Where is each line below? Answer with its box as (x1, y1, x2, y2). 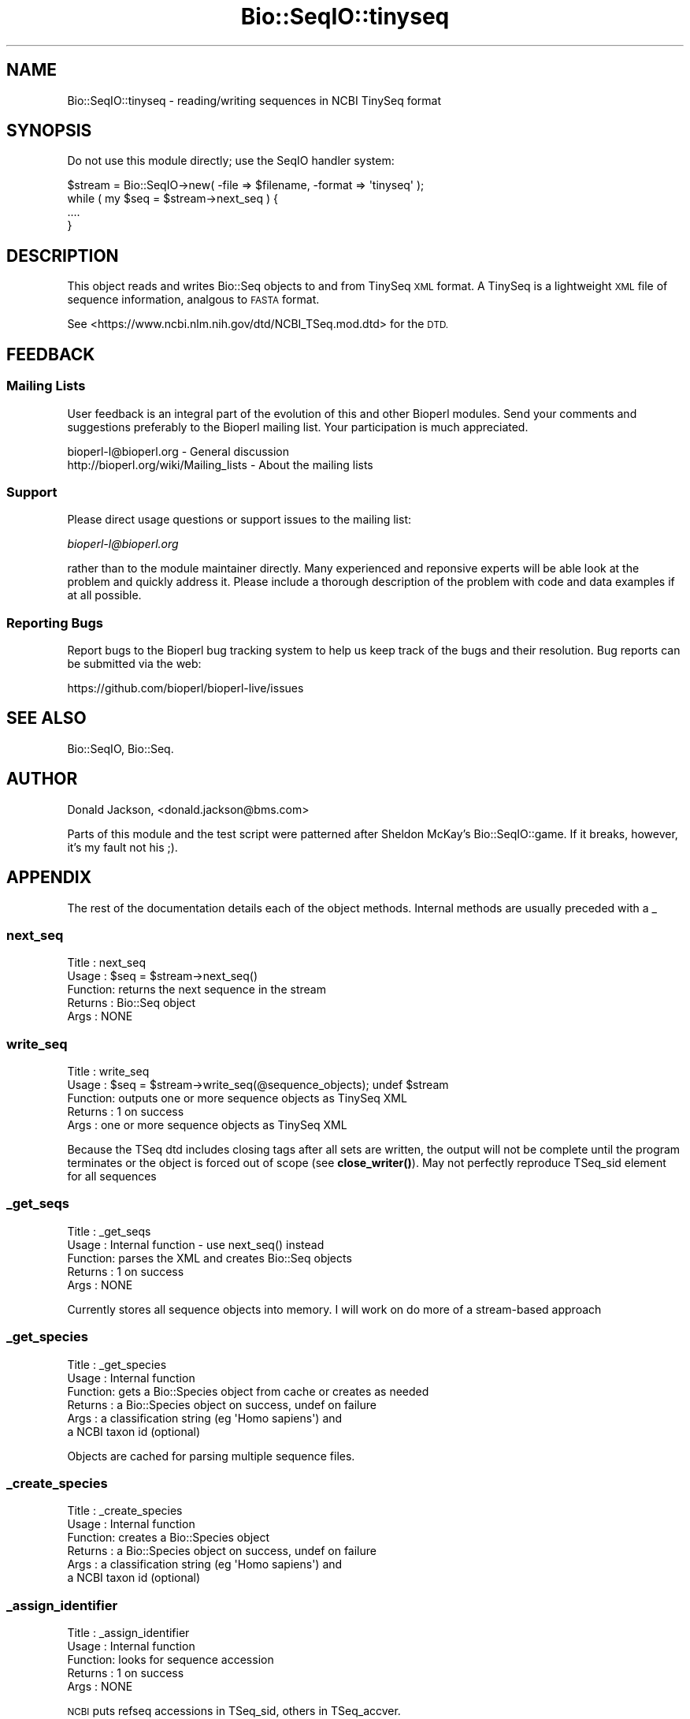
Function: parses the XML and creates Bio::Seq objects (67, 1251, 352, 1265)
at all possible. (67, 588, 142, 602)
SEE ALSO (6, 708, 87, 729)
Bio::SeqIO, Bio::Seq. (67, 741, 174, 755)
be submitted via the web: (67, 657, 202, 670)
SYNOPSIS (6, 121, 92, 141)
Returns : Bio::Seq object (67, 996, 196, 1010)
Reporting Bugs (6, 614, 103, 631)
